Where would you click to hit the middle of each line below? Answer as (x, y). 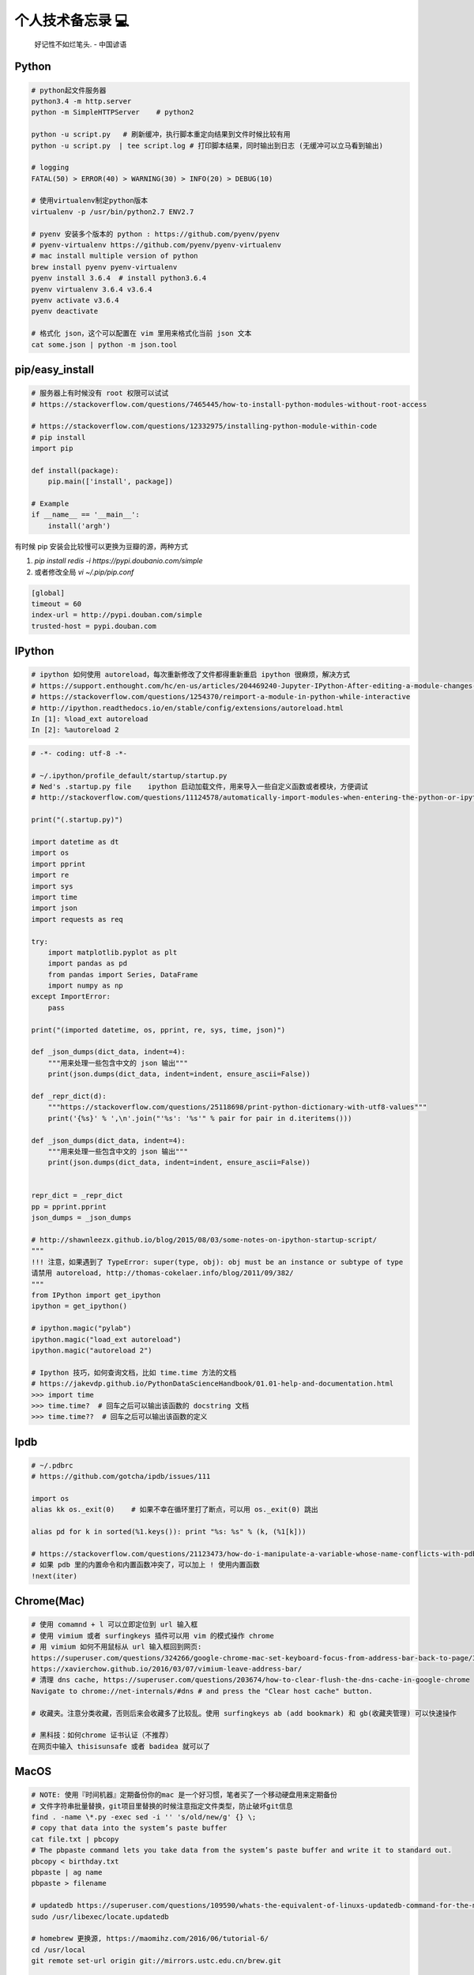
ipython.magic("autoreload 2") (92, 1350)
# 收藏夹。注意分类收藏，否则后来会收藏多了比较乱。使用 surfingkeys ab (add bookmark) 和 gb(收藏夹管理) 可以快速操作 (244, 1713)
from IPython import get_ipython (96, 1295)
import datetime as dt (75, 842)
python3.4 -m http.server (81, 101)
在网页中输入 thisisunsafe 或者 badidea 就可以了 (121, 1746)
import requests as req (77, 919)
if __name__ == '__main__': (85, 515)
